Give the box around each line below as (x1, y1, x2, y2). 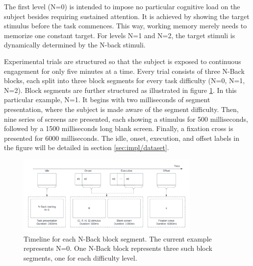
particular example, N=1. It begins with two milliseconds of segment (4, 94, 210, 105)
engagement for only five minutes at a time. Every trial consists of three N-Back (4, 66, 245, 76)
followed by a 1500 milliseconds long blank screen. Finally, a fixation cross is (4, 123, 233, 133)
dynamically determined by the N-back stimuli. (4, 40, 146, 50)
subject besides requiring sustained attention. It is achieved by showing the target (4, 11, 250, 21)
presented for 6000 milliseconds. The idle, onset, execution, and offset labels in (4, 133, 240, 143)
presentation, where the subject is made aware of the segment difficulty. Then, (4, 104, 239, 114)
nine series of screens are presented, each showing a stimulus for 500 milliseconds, (4, 113, 248, 124)
